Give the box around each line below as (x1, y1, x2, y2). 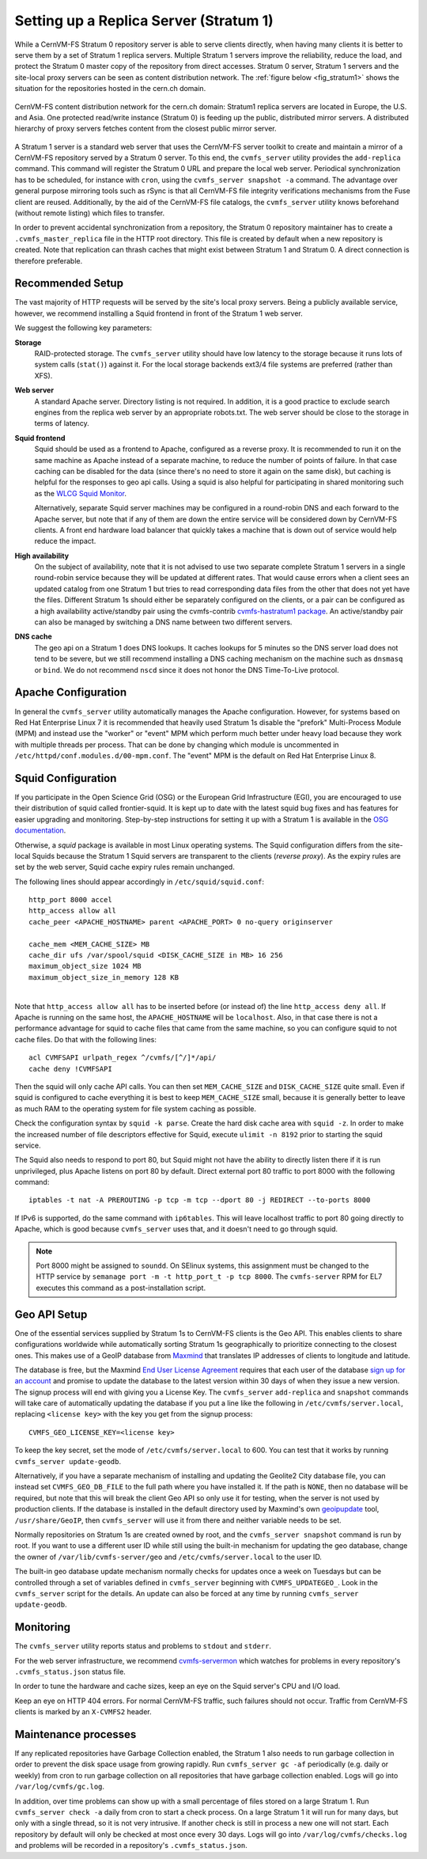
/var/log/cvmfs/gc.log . (14, 1781, 105, 1792)
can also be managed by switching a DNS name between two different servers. (34, 617, 293, 627)
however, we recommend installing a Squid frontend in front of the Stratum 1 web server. (14, 309, 304, 318)
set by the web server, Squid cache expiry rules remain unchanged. (14, 863, 235, 872)
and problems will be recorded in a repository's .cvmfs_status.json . (14, 1841, 248, 1850)
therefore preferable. (14, 256, 83, 265)
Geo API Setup (14, 1307, 88, 1321)
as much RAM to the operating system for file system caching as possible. (14, 1104, 257, 1114)
